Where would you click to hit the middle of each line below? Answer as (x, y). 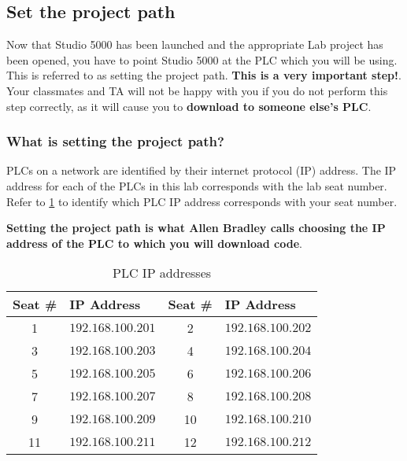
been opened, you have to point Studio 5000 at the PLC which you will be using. (202, 59)
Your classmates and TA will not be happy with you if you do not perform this (197, 90)
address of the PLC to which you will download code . (154, 243)
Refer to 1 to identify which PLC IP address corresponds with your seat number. (202, 201)
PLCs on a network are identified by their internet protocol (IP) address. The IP (202, 170)
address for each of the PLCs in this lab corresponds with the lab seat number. (197, 185)
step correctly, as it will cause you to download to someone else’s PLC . (189, 106)
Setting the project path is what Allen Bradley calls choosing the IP (196, 228)
